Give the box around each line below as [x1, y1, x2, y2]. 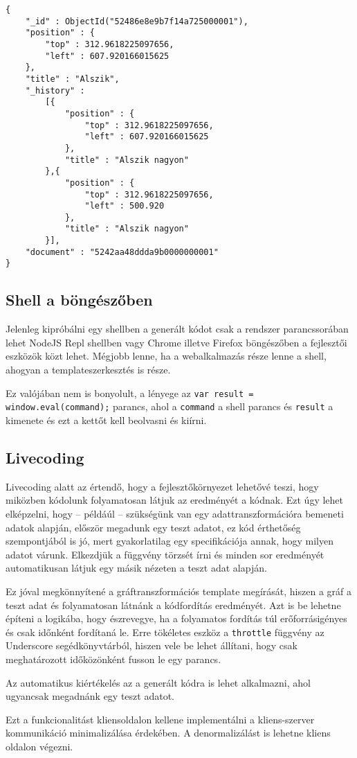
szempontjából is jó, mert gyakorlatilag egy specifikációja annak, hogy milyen [6, 534, 333, 548]
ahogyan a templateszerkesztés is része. [6, 362, 171, 377]
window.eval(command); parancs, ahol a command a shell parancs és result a [6, 399, 333, 414]
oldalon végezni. [6, 739, 73, 753]
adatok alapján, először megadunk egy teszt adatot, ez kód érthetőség [6, 520, 301, 534]
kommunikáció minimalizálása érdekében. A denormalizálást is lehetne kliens [6, 725, 331, 740]
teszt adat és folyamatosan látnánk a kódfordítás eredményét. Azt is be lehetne [6, 597, 341, 612]
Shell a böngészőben [6, 289, 153, 310]
